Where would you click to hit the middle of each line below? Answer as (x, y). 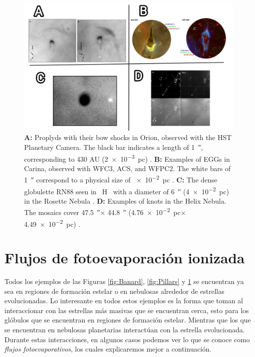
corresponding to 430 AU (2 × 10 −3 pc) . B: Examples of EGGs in (127, 158)
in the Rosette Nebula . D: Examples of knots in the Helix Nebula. (125, 200)
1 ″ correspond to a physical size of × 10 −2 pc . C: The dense (121, 179)
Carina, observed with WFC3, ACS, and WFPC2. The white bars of (127, 168)
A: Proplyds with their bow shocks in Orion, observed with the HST (128, 137)
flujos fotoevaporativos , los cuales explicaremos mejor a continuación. (108, 349)
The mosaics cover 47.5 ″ (62, 212)
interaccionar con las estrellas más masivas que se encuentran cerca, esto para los (127, 310)
